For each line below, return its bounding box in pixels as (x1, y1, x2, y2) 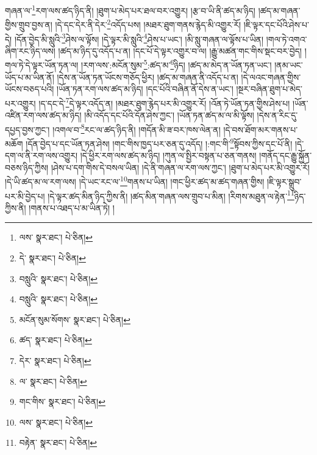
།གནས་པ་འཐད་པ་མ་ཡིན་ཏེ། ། (29, 201, 115, 214)
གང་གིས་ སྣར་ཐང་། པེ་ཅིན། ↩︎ (19, 395, 105, 408)
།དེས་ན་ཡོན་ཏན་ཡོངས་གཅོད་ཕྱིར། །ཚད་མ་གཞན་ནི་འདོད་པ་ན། (57, 70, 238, 83)
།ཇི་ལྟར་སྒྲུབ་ (266, 175, 302, 187)
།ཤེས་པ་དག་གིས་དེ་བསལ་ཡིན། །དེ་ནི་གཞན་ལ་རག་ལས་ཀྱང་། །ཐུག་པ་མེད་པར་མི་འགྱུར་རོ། (51, 161, 310, 173)
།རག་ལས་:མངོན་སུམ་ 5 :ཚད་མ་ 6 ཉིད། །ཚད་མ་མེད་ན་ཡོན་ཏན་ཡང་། (81, 57, 272, 71)
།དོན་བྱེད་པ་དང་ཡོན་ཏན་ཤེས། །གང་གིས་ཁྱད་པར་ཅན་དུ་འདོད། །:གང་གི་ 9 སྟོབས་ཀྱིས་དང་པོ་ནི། (26, 135, 293, 150)
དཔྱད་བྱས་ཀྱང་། (5, 123, 50, 136)
